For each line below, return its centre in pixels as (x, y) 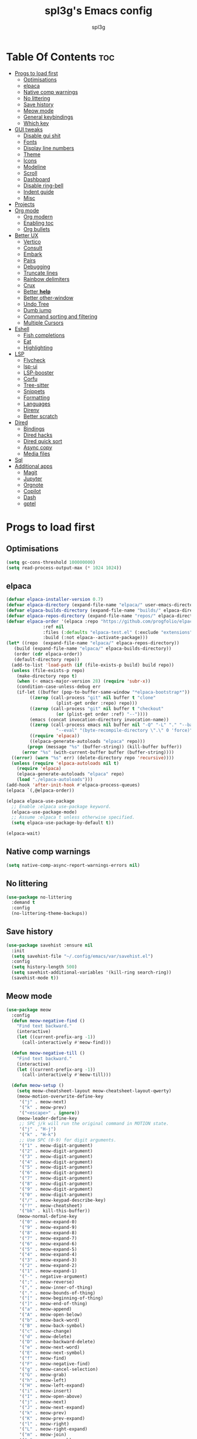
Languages (37, 404)
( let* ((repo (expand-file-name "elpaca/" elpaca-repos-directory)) (93, 643)
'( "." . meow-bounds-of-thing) (57, 1293)
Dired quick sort (43, 441)
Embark (33, 254)
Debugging (37, 266)
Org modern (38, 217)
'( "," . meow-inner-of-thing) (56, 1287)
